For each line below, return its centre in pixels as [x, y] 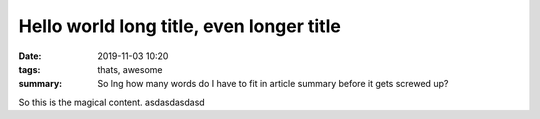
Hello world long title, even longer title [180, 26]
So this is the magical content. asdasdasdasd [111, 102]
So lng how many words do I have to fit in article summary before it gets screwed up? [273, 84]
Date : [30, 56]
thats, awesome [130, 69]
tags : [29, 69]
